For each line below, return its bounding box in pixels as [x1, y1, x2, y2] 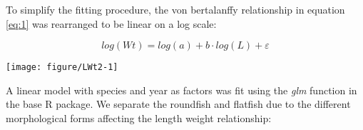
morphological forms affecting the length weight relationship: [6, 111, 272, 126]
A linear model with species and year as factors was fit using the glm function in [6, 82, 357, 97]
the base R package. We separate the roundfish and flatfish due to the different [6, 96, 351, 111]
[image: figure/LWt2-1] [6, 62, 118, 73]
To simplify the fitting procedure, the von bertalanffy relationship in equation [6, 2, 345, 16]
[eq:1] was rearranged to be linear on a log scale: [6, 16, 217, 31]
